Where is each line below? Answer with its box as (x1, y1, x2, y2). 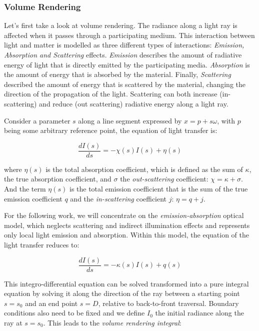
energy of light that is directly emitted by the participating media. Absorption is (4, 59, 250, 69)
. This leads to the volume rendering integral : (43, 317, 181, 327)
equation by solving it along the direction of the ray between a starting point (4, 288, 240, 298)
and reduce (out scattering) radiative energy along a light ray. (39, 98, 228, 108)
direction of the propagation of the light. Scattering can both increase (4, 88, 217, 99)
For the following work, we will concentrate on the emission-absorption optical (4, 210, 244, 220)
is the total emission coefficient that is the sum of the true (69, 183, 248, 193)
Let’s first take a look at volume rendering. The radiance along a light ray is (4, 20, 237, 30)
